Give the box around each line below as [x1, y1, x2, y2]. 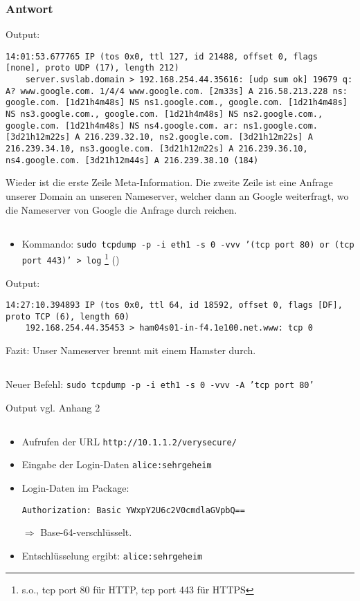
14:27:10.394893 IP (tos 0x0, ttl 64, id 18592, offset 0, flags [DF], [6, 300, 343, 311]
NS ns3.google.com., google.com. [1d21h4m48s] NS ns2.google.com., [6, 109, 323, 120]
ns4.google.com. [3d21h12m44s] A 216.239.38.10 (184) [6, 155, 259, 165]
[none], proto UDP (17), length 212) [6, 63, 179, 73]
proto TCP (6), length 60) [6, 311, 129, 322]
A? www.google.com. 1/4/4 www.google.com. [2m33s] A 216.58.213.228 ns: [6, 86, 348, 96]
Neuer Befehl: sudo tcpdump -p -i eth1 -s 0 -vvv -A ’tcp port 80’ [6, 377, 314, 391]
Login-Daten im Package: [21, 481, 129, 495]
